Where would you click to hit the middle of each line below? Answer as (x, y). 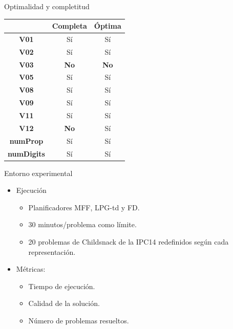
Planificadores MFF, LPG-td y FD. (84, 207)
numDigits (26, 153)
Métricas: (31, 269)
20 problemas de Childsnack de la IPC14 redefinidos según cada (129, 242)
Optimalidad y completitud (47, 6)
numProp (26, 140)
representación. (52, 251)
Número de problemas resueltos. (79, 320)
